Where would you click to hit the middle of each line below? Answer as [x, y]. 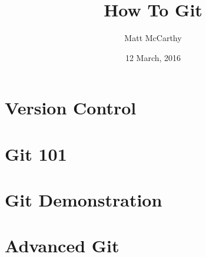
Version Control [71, 108]
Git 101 [36, 153]
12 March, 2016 [153, 57]
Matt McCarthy [153, 38]
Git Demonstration [84, 200]
